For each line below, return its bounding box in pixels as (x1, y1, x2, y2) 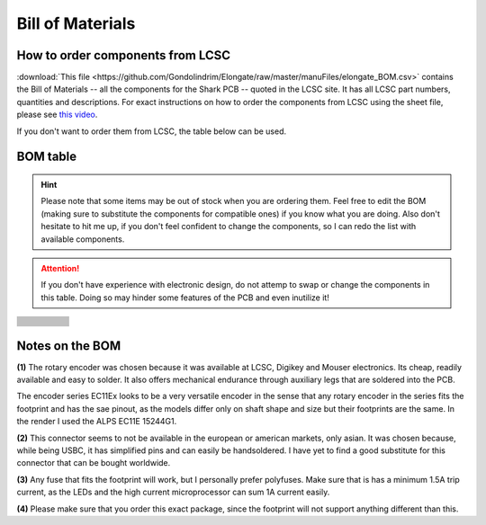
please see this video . (16, 109, 98, 120)
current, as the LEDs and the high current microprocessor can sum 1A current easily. (16, 486, 330, 498)
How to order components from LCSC (16, 48, 231, 63)
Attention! (40, 262, 80, 273)
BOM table (16, 149, 77, 165)
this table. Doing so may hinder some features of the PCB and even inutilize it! (40, 292, 330, 303)
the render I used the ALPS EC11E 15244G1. (16, 416, 177, 427)
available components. (40, 234, 125, 245)
